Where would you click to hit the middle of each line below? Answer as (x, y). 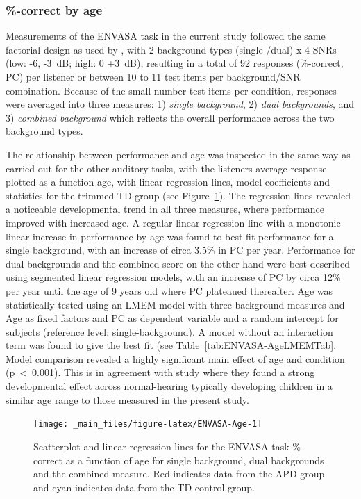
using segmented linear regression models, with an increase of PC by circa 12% (173, 277)
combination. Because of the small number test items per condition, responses (171, 90)
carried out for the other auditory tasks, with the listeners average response (166, 168)
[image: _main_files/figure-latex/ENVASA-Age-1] (148, 424)
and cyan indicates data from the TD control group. (144, 487)
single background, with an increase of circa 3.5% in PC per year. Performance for (180, 250)
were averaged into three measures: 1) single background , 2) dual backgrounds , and (180, 104)
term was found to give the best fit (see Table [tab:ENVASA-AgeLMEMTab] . (171, 345)
